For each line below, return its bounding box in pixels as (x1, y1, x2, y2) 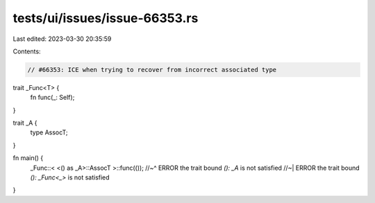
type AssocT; (30, 128, 68, 136)
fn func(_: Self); (30, 94, 75, 102)
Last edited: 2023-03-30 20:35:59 (12, 35, 112, 43)
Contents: (12, 47, 41, 55)
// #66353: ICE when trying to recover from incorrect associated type (27, 66, 277, 73)
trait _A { (12, 118, 37, 127)
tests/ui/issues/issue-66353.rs (12, 10, 199, 26)
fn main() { (12, 154, 44, 162)
